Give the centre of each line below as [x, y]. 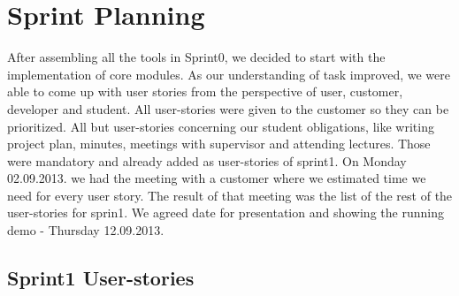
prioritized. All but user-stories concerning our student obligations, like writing [221, 126]
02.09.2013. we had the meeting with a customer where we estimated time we [217, 178]
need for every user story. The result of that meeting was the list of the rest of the [230, 195]
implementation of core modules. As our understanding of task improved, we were [229, 74]
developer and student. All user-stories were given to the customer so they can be [228, 108]
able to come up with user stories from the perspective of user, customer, [205, 91]
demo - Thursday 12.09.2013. [86, 230]
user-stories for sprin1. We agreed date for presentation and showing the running [226, 213]
